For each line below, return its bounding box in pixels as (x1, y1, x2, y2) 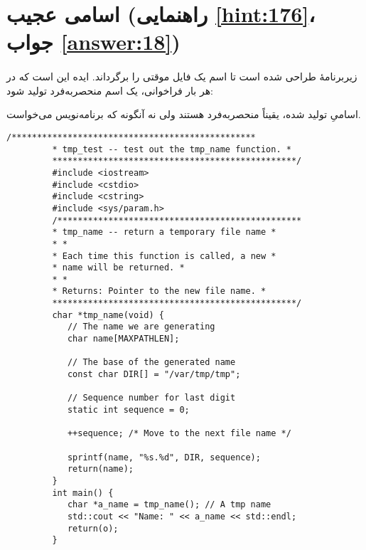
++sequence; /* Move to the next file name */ (67, 428, 291, 439)
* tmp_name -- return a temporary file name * (52, 227, 276, 238)
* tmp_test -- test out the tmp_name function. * (52, 144, 291, 154)
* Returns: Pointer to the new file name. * (52, 286, 267, 297)
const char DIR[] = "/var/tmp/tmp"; (67, 369, 241, 380)
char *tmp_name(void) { (52, 310, 164, 320)
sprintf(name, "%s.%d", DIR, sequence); (67, 452, 261, 462)
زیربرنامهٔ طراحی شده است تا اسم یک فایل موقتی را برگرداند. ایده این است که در (6, 69, 357, 84)
